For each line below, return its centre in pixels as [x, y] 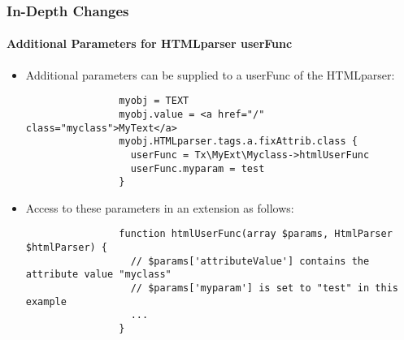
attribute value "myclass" [98, 275]
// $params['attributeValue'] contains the [250, 261]
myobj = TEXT [154, 101]
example [46, 301]
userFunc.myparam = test [198, 168]
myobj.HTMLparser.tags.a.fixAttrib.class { [238, 142]
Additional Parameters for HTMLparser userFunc [150, 43]
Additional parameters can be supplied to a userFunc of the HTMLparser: [210, 74]
